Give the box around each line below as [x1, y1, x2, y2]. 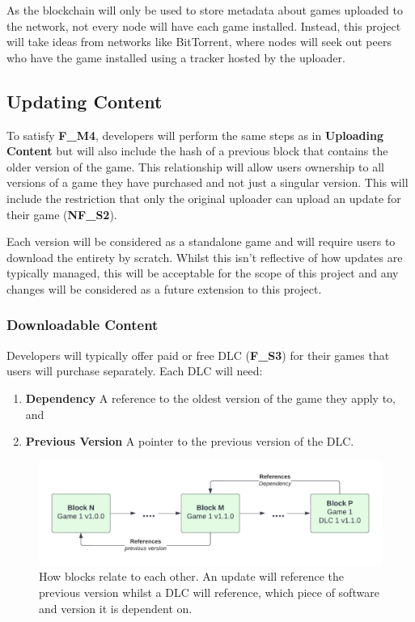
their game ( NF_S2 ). [6, 205, 117, 222]
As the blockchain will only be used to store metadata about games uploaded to [6, 2, 403, 18]
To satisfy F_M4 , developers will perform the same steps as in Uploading [6, 126, 384, 143]
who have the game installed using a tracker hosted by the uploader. [6, 49, 345, 66]
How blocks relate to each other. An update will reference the [39, 568, 345, 585]
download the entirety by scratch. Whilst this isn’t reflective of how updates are [6, 248, 403, 265]
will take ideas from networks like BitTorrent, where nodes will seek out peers [6, 33, 392, 50]
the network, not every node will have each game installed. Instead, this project [6, 17, 401, 34]
